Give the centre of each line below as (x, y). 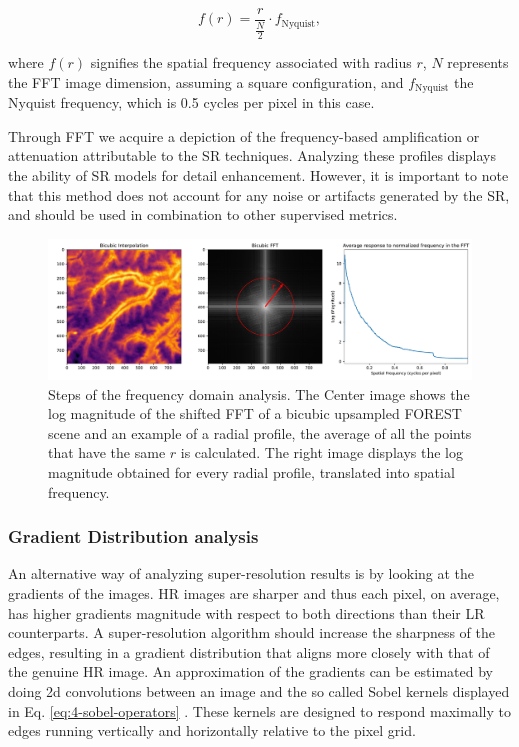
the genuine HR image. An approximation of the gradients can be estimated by (250, 671)
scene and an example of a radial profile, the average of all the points (260, 432)
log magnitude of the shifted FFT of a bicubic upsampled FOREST (255, 413)
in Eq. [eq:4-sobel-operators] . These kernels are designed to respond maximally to (259, 710)
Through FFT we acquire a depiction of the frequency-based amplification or (244, 135)
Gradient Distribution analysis (133, 536)
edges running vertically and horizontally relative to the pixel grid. (212, 730)
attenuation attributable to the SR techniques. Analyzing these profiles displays (252, 155)
